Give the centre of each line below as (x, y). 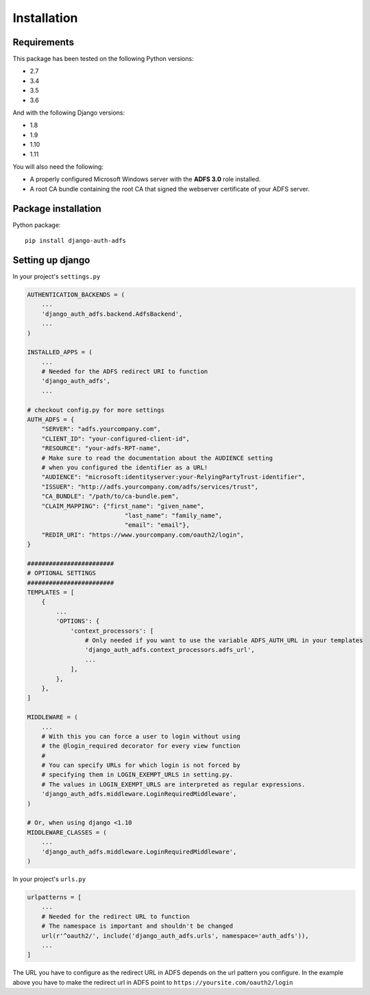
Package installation (57, 208)
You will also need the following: (58, 166)
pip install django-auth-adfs (76, 241)
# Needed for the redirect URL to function (115, 916)
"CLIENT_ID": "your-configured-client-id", (115, 438)
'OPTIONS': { (78, 621)
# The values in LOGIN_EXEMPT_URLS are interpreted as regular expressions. (173, 784)
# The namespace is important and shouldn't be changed (137, 926)
